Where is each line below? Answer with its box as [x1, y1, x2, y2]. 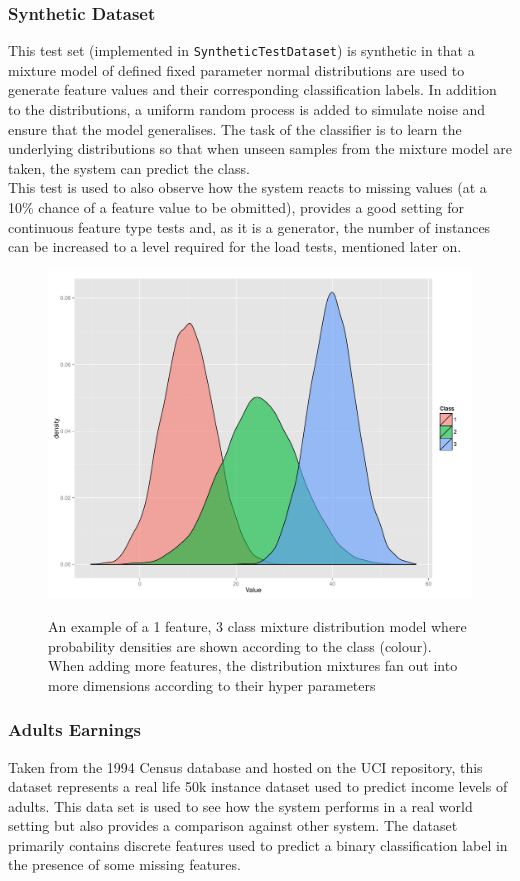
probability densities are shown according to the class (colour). [48, 635, 432, 656]
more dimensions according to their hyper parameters [48, 674, 376, 695]
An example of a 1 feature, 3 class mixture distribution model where [48, 615, 467, 636]
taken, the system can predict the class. [8, 157, 250, 178]
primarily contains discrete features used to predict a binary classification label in [8, 834, 508, 855]
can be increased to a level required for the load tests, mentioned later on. [8, 236, 462, 257]
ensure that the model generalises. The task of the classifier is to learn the [8, 118, 462, 139]
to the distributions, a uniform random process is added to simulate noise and [8, 99, 486, 120]
